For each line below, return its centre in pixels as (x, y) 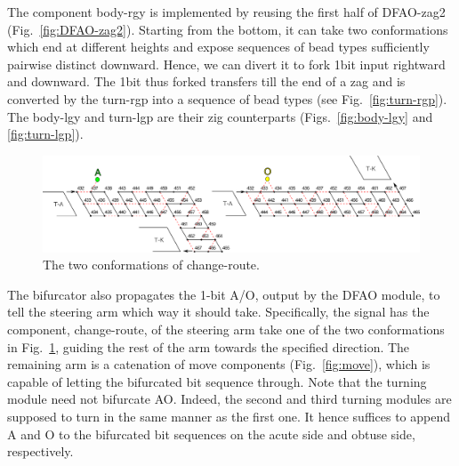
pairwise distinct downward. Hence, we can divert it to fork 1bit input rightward (226, 64)
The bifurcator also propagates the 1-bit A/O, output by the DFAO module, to (224, 294)
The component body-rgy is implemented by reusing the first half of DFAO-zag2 (226, 12)
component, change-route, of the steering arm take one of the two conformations (226, 329)
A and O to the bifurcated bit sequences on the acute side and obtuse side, (211, 434)
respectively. (40, 451)
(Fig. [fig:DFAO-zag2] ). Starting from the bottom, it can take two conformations (228, 29)
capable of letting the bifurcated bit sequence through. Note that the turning (217, 381)
